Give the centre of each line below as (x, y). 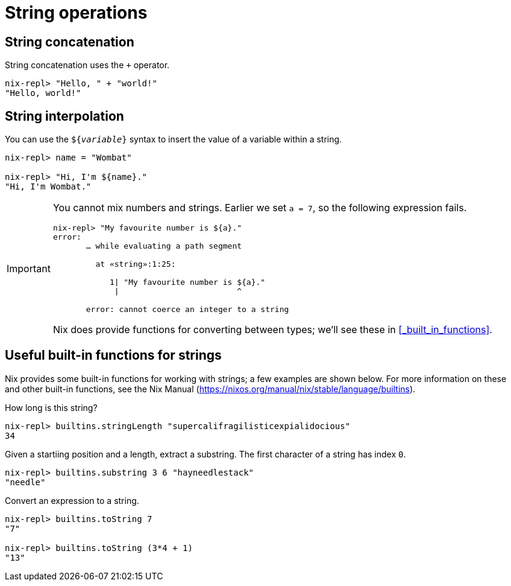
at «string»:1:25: (136, 264)
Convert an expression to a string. (72, 500)
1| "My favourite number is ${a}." (187, 282)
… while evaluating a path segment (164, 246)
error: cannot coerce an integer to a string (187, 310)
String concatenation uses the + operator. (87, 65)
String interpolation (64, 116)
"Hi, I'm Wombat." (48, 187)
